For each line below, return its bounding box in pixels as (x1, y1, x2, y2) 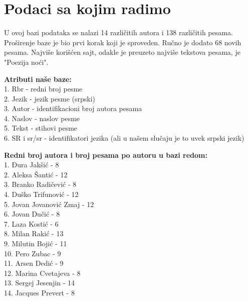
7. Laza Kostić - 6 (4, 218, 59, 229)
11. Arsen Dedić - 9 (4, 258, 64, 268)
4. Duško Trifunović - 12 (4, 189, 79, 199)
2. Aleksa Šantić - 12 (4, 169, 68, 179)
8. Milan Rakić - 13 (4, 228, 64, 239)
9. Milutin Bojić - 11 (4, 238, 67, 248)
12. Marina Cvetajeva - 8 (4, 267, 81, 278)
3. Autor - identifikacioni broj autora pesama (4, 103, 142, 114)
